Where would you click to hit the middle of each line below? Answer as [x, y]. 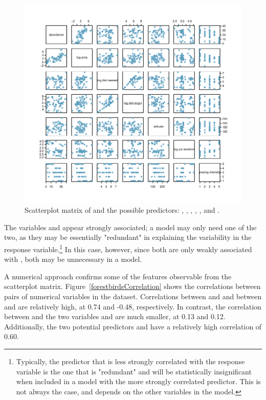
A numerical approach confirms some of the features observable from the [118, 276]
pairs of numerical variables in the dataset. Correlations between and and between [133, 296]
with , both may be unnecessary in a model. [73, 259]
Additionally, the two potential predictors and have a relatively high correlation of [133, 326]
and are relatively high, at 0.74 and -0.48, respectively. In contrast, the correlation [133, 306]
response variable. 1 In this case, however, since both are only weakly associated [128, 248]
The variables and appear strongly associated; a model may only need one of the [130, 227]
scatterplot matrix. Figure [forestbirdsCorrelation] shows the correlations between [132, 286]
